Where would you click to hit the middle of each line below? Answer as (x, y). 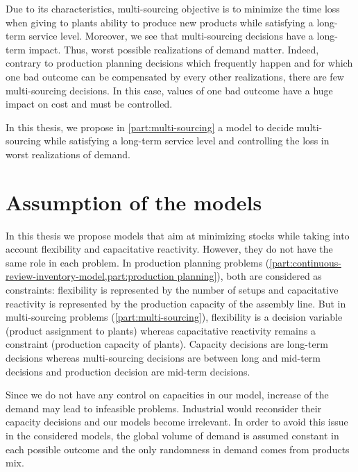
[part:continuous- (305, 262)
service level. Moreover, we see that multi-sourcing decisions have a (171, 36)
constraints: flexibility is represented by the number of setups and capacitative (172, 290)
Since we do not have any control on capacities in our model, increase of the (167, 395)
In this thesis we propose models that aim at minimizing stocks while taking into (178, 235)
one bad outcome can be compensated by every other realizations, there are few (175, 76)
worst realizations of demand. (68, 154)
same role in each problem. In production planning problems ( (138, 262)
